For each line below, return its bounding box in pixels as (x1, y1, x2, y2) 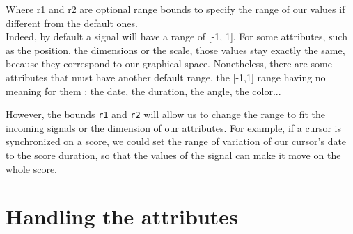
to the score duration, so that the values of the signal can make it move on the (6, 148, 341, 162)
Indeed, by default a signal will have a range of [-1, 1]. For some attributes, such (6, 29, 348, 44)
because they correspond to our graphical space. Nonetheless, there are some (6, 56, 332, 71)
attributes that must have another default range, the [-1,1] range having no (6, 69, 326, 84)
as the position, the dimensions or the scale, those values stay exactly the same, (6, 42, 345, 57)
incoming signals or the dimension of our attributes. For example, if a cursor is (6, 120, 341, 135)
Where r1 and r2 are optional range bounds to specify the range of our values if (6, 2, 345, 16)
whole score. (6, 161, 57, 176)
